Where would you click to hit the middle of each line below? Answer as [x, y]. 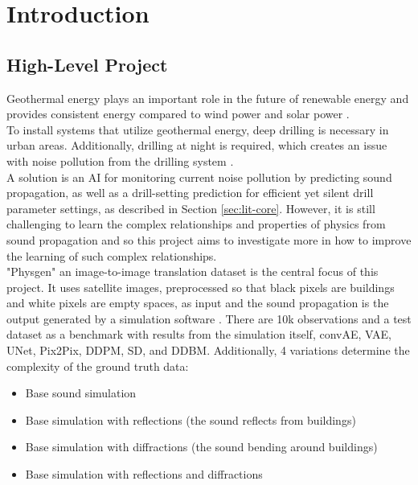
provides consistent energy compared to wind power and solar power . [178, 114]
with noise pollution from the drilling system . [120, 160]
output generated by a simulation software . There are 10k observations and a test [209, 318]
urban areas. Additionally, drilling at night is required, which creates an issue [197, 145]
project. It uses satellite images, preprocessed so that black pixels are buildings [201, 287]
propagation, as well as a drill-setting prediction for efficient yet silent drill [190, 193]
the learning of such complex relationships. [112, 255]
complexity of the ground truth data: [98, 366]
